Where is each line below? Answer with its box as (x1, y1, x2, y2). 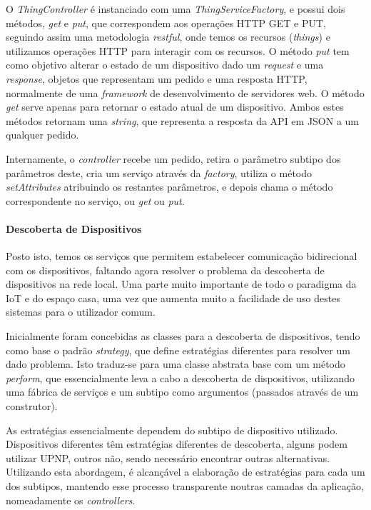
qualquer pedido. (6, 127, 79, 142)
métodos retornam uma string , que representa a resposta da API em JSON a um (6, 113, 360, 128)
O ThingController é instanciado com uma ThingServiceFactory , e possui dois (6, 1, 345, 16)
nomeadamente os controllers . (6, 492, 136, 507)
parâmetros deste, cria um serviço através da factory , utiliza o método (6, 165, 312, 180)
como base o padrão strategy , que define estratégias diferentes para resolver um (6, 342, 350, 357)
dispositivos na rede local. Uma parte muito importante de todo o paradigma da (6, 276, 357, 291)
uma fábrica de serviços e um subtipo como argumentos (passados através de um (6, 384, 359, 399)
